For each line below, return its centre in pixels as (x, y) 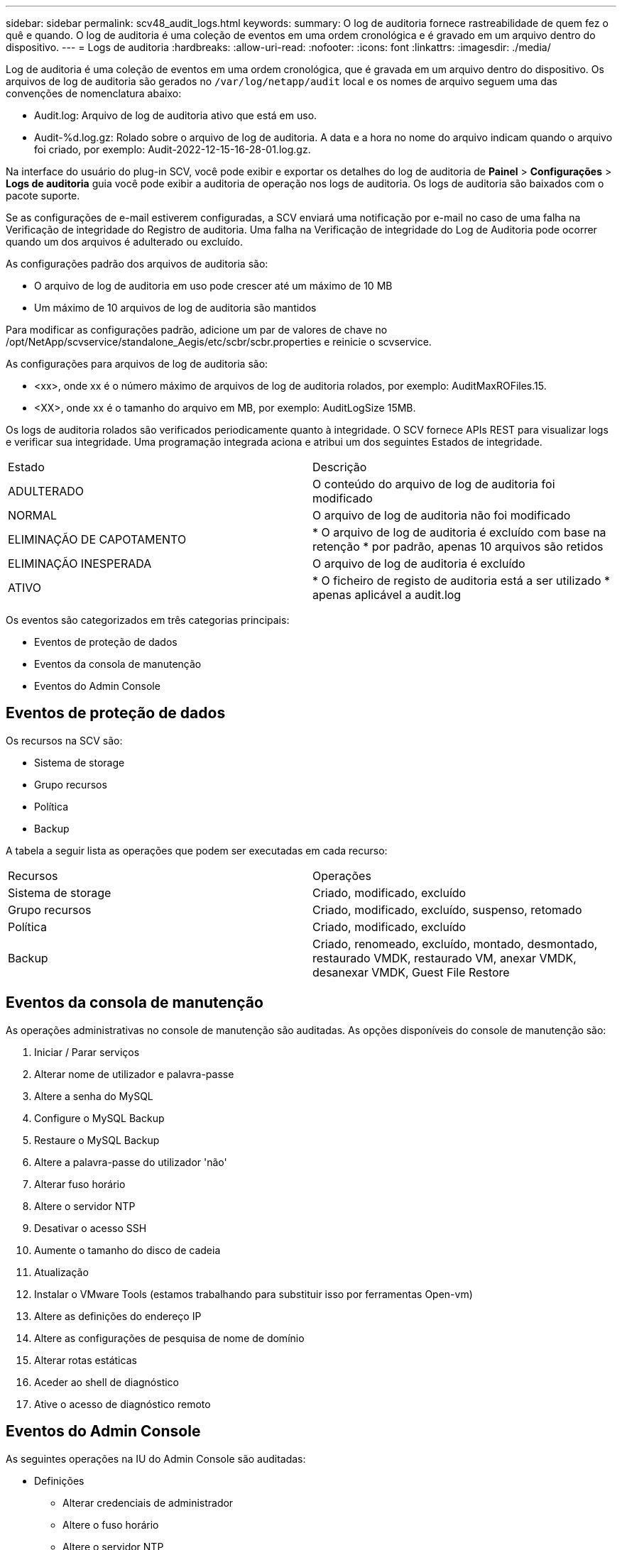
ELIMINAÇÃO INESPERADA (80, 564)
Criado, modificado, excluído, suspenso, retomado (447, 909)
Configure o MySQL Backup (99, 1118)
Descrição (340, 467)
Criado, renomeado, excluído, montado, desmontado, (455, 944)
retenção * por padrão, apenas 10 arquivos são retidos (458, 546)
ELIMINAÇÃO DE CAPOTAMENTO (97, 539)
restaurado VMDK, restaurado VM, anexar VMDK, (444, 958)
